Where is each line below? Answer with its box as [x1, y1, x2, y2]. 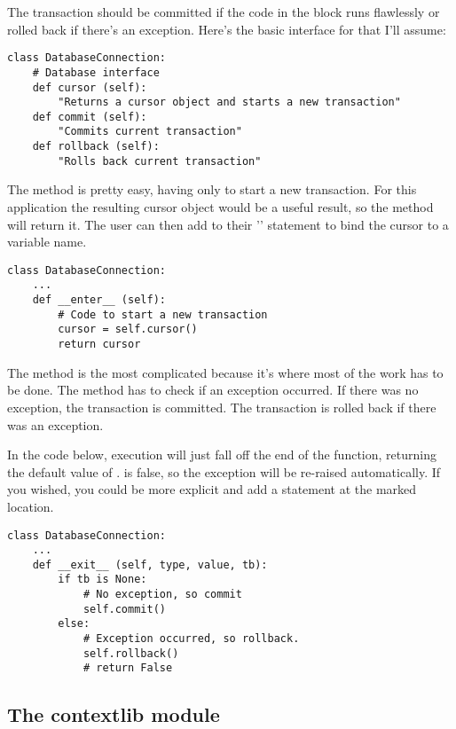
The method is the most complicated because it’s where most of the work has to [7, 363, 444, 381]
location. [7, 497, 54, 515]
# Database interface [32, 66, 160, 79]
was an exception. [7, 415, 104, 434]
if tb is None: [58, 573, 147, 586]
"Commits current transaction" [58, 125, 242, 138]
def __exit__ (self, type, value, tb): [32, 558, 268, 571]
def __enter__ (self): [32, 294, 166, 307]
